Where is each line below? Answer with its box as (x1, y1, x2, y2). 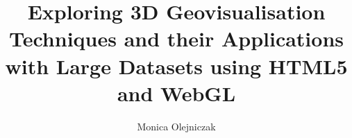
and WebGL (117, 78, 236, 107)
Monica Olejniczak (137, 119, 216, 133)
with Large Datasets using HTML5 (5, 51, 348, 80)
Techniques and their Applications (8, 24, 344, 53)
